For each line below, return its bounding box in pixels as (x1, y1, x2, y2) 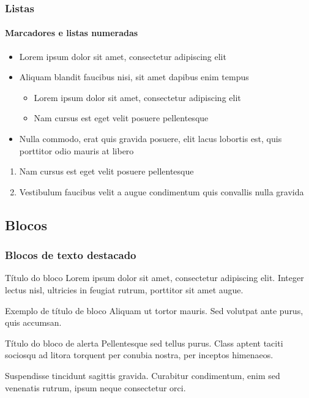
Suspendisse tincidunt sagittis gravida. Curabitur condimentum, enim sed (5, 369, 280, 381)
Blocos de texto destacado (5, 247, 136, 263)
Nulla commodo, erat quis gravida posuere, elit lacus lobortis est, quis (19, 132, 282, 145)
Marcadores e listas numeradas (5, 26, 138, 39)
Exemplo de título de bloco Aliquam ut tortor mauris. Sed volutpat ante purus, (5, 304, 303, 317)
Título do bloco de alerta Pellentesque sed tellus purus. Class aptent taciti (5, 336, 283, 349)
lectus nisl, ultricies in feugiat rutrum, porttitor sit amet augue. (5, 283, 244, 296)
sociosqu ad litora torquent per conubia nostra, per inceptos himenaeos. (5, 348, 274, 361)
